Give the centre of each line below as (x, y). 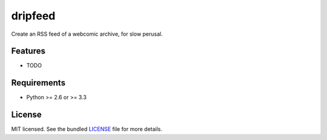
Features (28, 51)
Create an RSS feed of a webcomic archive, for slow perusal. (87, 34)
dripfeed (33, 16)
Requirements (38, 83)
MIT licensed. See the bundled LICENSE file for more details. (87, 129)
